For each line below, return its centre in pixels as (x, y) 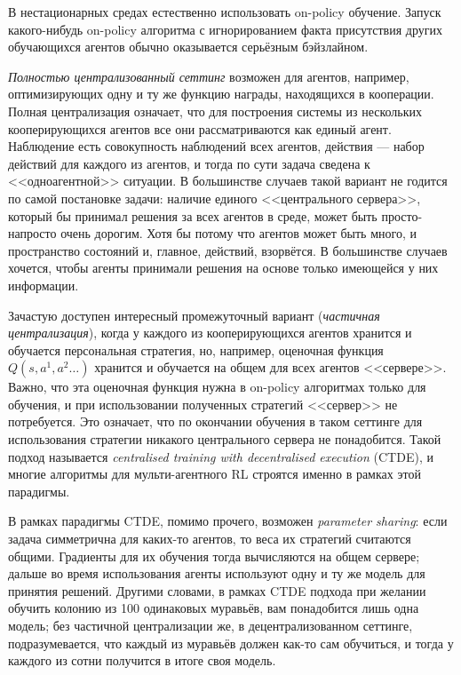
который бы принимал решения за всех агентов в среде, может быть (193, 215)
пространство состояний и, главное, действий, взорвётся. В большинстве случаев (228, 250)
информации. (44, 285)
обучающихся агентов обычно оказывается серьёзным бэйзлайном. (188, 47)
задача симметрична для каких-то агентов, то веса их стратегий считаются (210, 539)
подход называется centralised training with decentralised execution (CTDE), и (221, 456)
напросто (32, 233)
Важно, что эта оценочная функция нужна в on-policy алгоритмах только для (217, 387)
